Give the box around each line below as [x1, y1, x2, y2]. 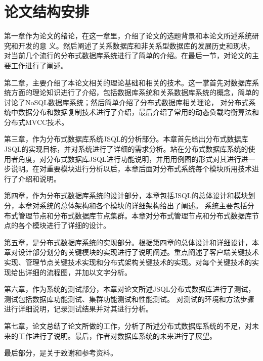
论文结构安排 [4, 1, 90, 22]
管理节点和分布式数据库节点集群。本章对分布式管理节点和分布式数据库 [18, 210, 252, 220]
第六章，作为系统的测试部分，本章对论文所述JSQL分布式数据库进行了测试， [4, 284, 255, 294]
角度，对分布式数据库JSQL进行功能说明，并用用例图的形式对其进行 [18, 153, 241, 164]
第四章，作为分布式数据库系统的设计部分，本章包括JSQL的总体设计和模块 [4, 190, 248, 201]
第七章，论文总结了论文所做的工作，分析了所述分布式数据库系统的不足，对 [4, 320, 252, 331]
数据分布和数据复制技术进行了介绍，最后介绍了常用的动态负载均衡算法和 [18, 107, 259, 117]
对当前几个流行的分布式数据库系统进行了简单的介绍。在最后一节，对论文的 [4, 50, 252, 61]
